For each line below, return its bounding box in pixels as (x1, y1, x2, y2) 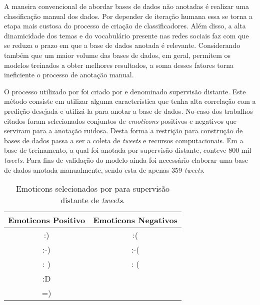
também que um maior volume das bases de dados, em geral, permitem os (4, 49, 231, 60)
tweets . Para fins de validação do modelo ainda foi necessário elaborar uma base (4, 154, 248, 165)
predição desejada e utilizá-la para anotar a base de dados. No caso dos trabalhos (4, 105, 253, 116)
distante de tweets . (60, 194, 125, 206)
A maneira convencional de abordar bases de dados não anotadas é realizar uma (4, 1, 249, 11)
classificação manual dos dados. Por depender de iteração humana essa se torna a (4, 10, 253, 21)
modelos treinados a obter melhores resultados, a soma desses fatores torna (4, 59, 234, 70)
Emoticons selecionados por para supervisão (15, 183, 169, 195)
